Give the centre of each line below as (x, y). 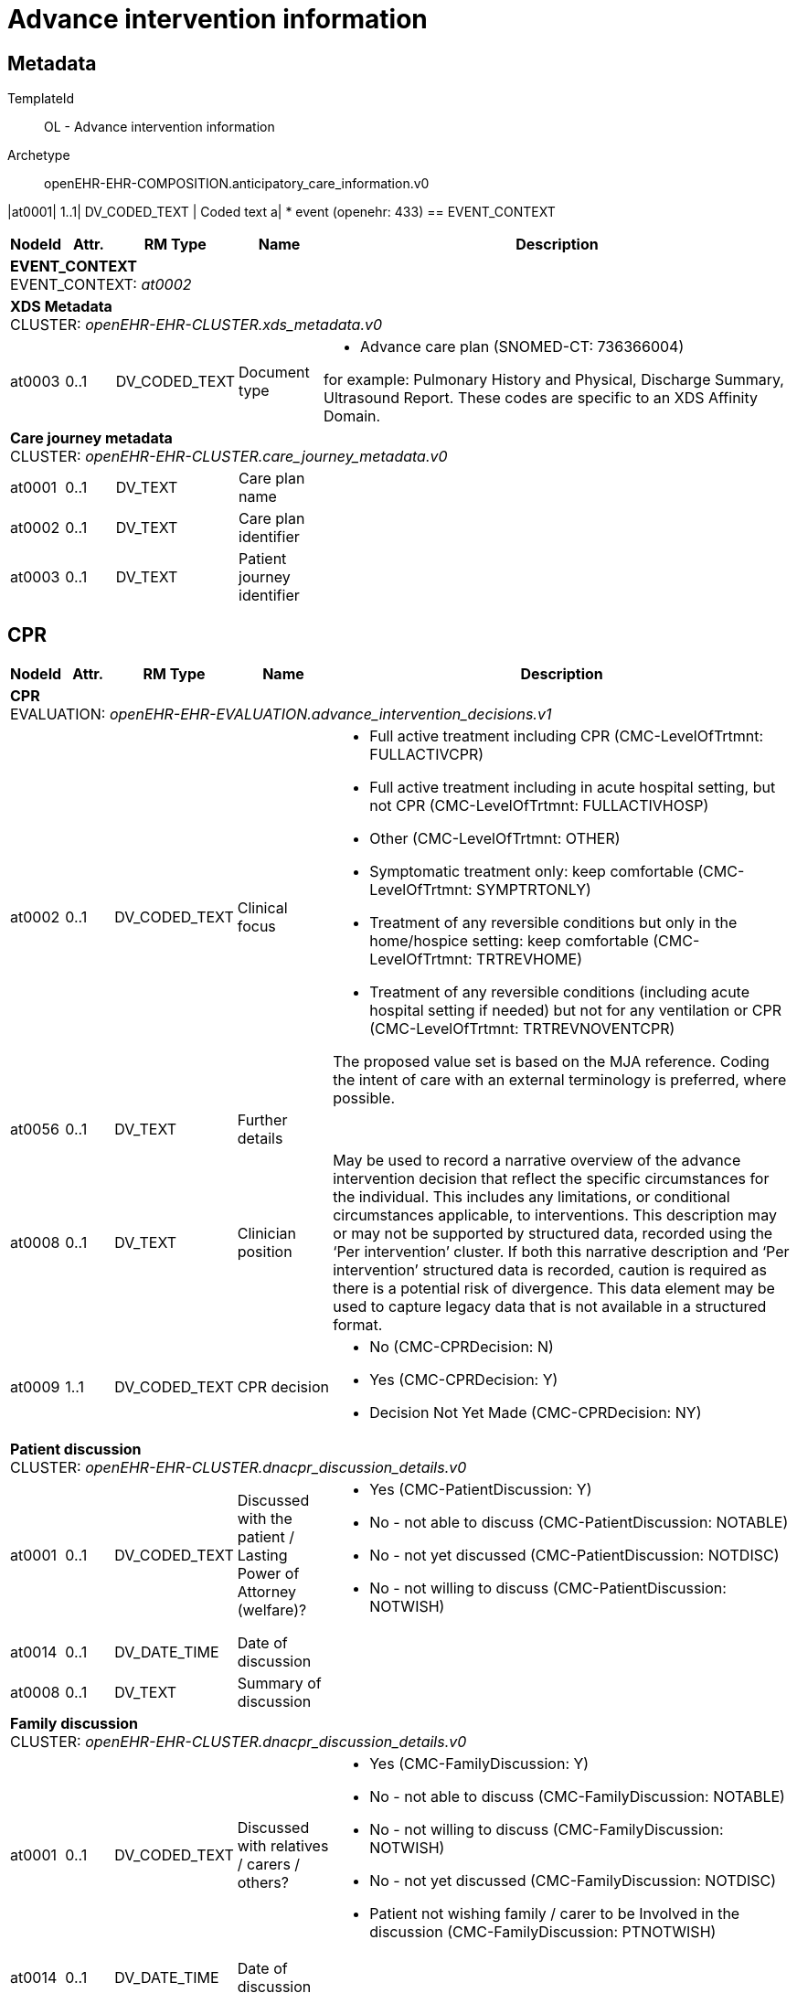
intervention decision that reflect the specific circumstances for (551, 1179)
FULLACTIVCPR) (427, 755)
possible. (364, 1098)
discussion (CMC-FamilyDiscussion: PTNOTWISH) (543, 1932)
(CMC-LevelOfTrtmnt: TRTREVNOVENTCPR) (522, 1029)
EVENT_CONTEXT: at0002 (101, 285)
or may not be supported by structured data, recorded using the (553, 1234)
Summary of (279, 1684)
